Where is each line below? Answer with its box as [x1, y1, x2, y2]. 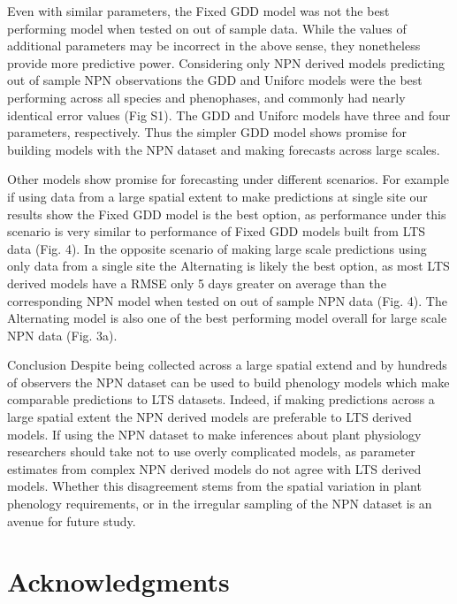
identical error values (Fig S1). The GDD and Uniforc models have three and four [7, 105, 451, 124]
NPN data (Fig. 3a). [7, 325, 118, 344]
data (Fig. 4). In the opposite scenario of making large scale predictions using [7, 239, 427, 257]
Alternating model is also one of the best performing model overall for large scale [7, 309, 447, 327]
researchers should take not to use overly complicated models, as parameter [7, 442, 415, 461]
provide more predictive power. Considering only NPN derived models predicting [7, 53, 445, 72]
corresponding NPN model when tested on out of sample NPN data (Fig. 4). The [7, 291, 447, 310]
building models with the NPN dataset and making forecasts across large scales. [7, 140, 440, 158]
